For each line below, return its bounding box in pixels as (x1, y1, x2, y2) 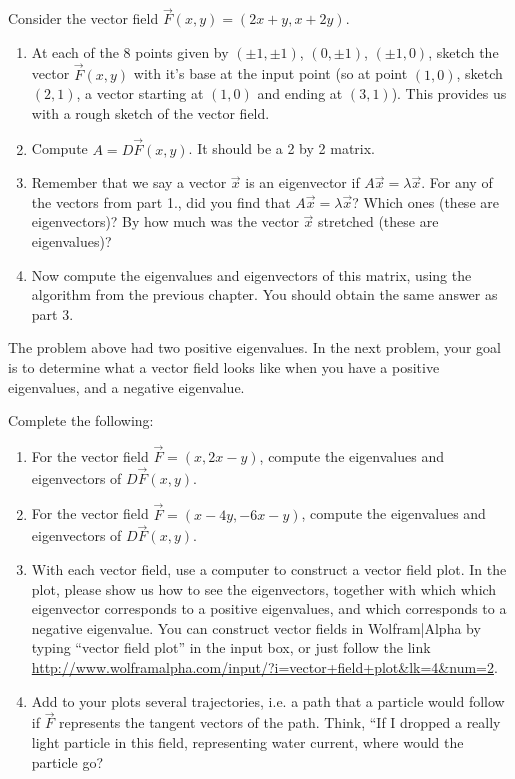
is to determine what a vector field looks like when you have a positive (8, 356, 440, 377)
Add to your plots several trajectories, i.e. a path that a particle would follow (31, 690, 505, 711)
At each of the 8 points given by (31, 41, 229, 62)
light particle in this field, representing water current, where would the (31, 731, 464, 752)
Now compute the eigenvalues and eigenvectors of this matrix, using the (31, 264, 472, 285)
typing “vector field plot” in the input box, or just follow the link (31, 637, 431, 658)
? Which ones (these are (352, 191, 499, 212)
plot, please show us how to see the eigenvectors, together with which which (31, 578, 497, 599)
